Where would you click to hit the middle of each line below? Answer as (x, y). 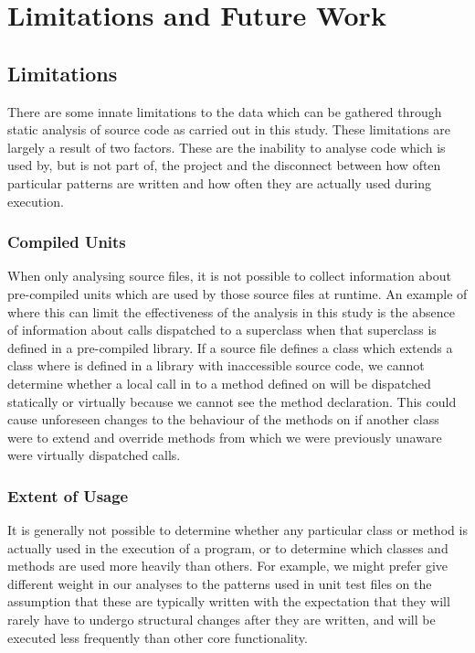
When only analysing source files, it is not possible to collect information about (229, 276)
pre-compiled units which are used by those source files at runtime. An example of (237, 293)
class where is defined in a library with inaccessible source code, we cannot (216, 365)
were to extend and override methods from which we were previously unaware (225, 437)
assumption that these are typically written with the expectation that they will (229, 601)
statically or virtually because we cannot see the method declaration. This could (232, 401)
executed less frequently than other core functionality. (158, 637)
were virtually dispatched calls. (94, 455)
